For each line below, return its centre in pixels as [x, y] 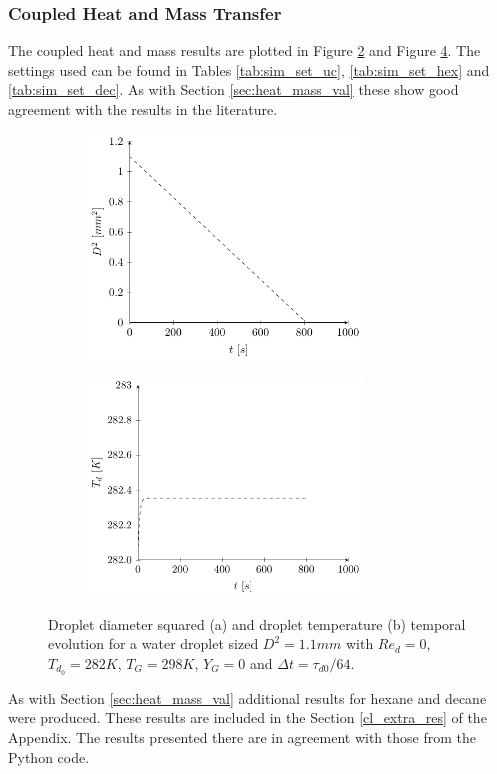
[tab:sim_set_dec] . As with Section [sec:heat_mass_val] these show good [233, 89]
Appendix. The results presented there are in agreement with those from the [242, 737]
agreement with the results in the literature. [143, 109]
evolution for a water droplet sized [153, 643]
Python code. [49, 756]
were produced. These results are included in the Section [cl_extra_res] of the [247, 717]
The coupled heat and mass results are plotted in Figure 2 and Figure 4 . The [244, 50]
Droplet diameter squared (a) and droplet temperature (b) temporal [257, 623]
